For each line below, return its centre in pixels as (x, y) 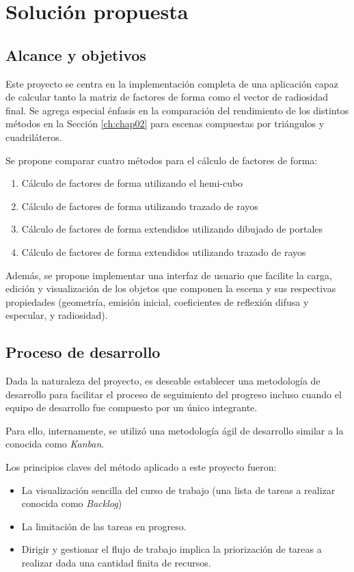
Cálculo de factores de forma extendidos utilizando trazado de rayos (164, 251)
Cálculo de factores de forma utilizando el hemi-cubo (132, 183)
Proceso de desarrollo (83, 352)
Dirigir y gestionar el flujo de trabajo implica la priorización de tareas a (172, 549)
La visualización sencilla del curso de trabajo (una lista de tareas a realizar (178, 490)
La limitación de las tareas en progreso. (104, 526)
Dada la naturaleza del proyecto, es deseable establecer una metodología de (163, 381)
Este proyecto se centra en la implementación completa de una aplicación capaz (172, 83)
